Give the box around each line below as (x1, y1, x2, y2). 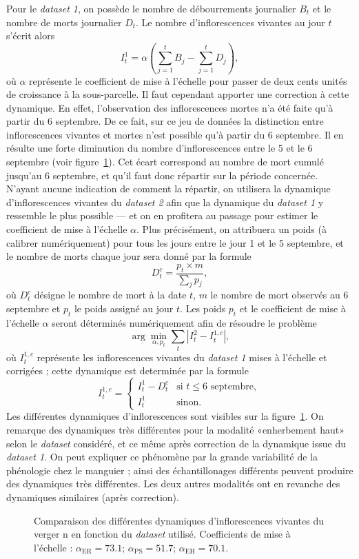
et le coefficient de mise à (239, 301, 346, 316)
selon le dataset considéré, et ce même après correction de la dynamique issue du (6, 436, 346, 450)
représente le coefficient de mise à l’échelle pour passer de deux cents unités (29, 73, 347, 88)
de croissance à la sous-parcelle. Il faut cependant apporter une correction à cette (6, 87, 349, 101)
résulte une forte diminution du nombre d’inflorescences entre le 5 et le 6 (6, 141, 313, 155)
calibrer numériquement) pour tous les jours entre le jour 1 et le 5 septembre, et (6, 235, 344, 250)
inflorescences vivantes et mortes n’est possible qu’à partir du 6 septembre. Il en (6, 127, 344, 141)
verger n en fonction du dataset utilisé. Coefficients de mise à (34, 527, 291, 541)
